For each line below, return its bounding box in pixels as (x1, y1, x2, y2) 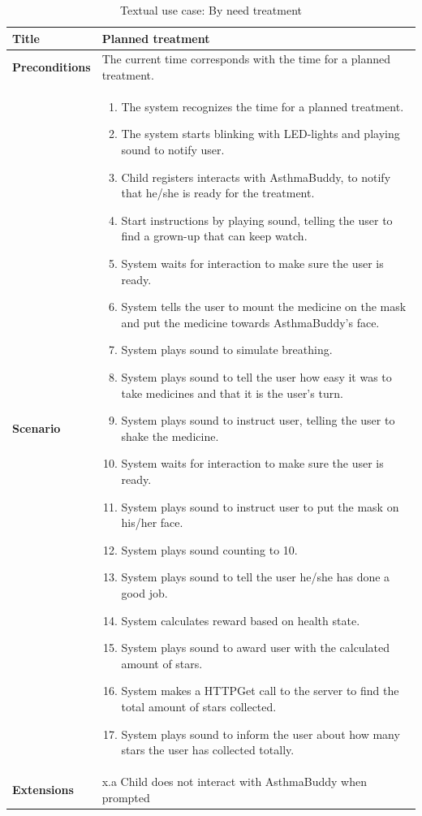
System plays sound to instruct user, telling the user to (121, 412, 395, 429)
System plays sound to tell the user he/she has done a (121, 568, 390, 585)
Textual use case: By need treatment (120, 2, 302, 18)
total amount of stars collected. (121, 697, 277, 715)
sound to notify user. (121, 141, 225, 158)
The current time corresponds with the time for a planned (101, 50, 391, 67)
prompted (101, 788, 150, 805)
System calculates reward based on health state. (121, 611, 360, 628)
